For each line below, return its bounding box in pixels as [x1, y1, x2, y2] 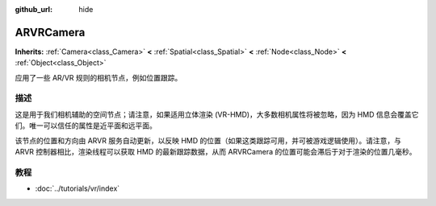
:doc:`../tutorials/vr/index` [35, 183, 120, 193]
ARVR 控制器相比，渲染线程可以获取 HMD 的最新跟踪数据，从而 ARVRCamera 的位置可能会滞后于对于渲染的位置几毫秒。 [15, 147, 417, 156]
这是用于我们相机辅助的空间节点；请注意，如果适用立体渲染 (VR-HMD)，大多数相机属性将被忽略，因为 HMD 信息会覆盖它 [15, 109, 419, 119]
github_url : [15, 5, 52, 14]
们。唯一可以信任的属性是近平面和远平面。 [15, 121, 157, 130]
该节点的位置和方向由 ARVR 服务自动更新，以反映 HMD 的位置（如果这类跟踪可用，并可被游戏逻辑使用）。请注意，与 [15, 135, 402, 145]
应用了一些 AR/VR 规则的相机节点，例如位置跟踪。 [15, 72, 182, 82]
